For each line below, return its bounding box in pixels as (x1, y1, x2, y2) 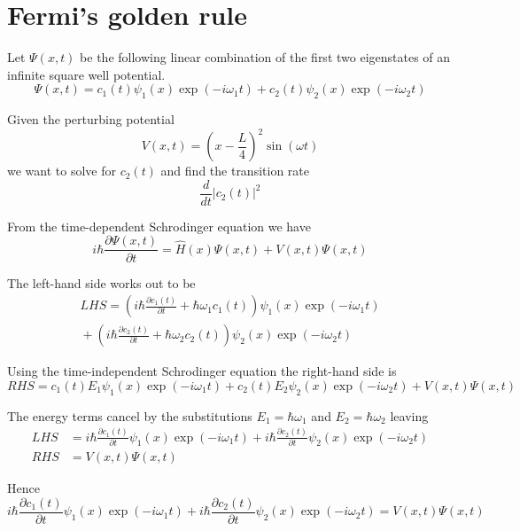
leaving (390, 406, 429, 425)
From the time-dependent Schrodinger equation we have (7, 216, 311, 235)
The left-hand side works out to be (7, 273, 196, 292)
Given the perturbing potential (7, 110, 175, 129)
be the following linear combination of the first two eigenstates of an (80, 48, 451, 66)
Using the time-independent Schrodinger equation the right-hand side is (7, 362, 397, 380)
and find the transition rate (160, 161, 309, 180)
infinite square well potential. (7, 65, 166, 83)
